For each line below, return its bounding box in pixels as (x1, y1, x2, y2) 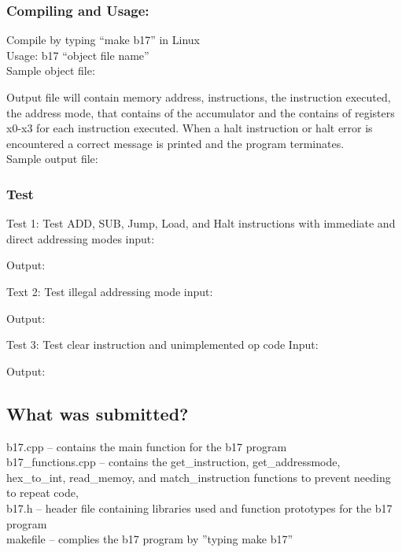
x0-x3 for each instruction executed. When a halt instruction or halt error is (6, 120, 373, 136)
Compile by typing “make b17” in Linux (6, 31, 200, 48)
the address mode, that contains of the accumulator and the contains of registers (6, 104, 395, 120)
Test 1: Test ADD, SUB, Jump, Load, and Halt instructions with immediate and (6, 215, 396, 232)
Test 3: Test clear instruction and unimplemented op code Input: (6, 336, 319, 353)
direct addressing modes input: (6, 230, 155, 246)
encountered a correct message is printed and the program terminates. (6, 135, 345, 151)
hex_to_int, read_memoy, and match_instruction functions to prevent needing (6, 469, 391, 485)
